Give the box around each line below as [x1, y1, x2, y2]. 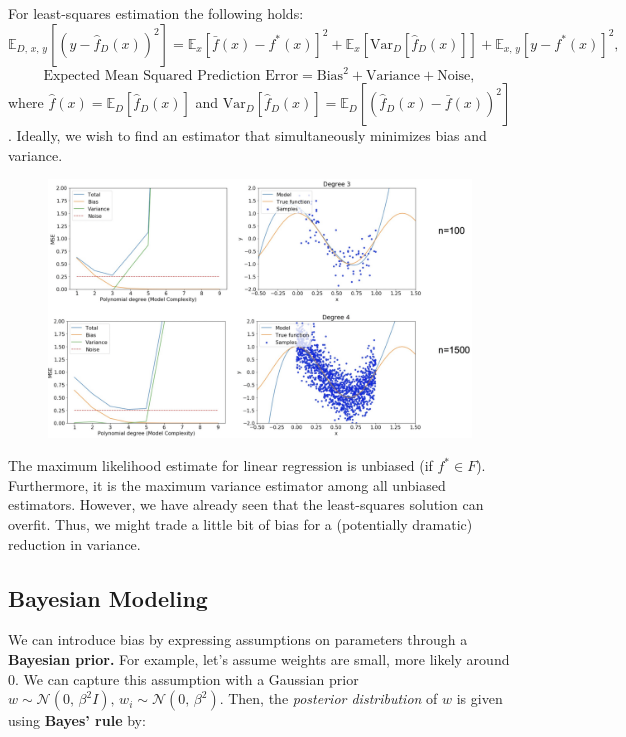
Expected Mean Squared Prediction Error [43, 69, 299, 84]
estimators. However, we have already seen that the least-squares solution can [8, 494, 484, 515]
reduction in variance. [8, 533, 141, 554]
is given [456, 688, 503, 709]
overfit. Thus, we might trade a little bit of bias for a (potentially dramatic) [8, 514, 473, 535]
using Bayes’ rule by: [8, 710, 146, 731]
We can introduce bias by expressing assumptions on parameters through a [8, 629, 468, 650]
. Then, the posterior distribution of [219, 688, 438, 709]
